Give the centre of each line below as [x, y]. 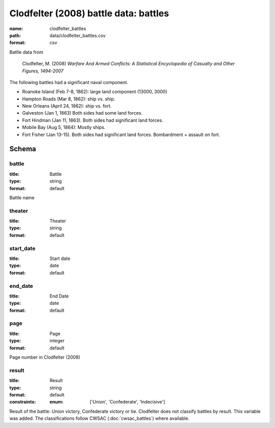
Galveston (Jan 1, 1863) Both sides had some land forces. [82, 113]
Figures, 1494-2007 [43, 71]
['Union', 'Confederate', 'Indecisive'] [128, 402]
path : [15, 35]
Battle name [22, 197]
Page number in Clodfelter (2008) [45, 357]
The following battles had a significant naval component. [69, 82]
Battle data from [26, 52]
